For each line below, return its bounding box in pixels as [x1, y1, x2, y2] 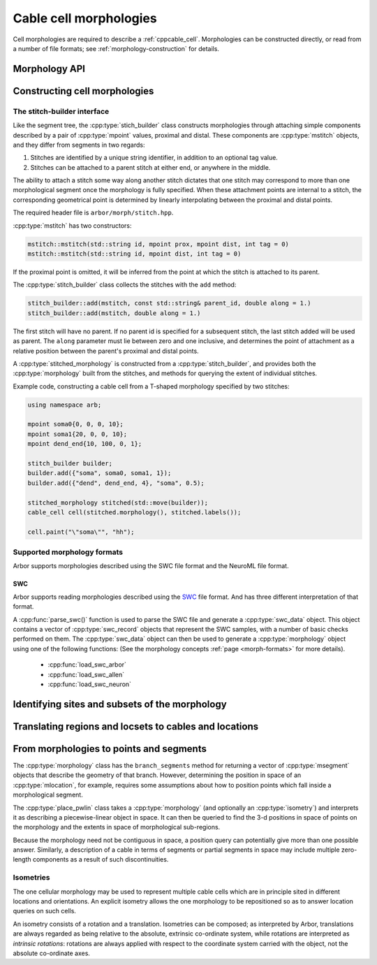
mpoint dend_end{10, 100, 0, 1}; [27, 440, 142, 448]
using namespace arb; [27, 400, 102, 409]
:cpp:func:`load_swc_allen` [47, 670, 125, 679]
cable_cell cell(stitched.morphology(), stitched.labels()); [27, 508, 242, 516]
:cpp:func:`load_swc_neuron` [47, 680, 132, 688]
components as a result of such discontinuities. [32, 855, 169, 864]
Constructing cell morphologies [13, 85, 154, 97]
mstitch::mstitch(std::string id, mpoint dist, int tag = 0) [27, 250, 242, 258]
